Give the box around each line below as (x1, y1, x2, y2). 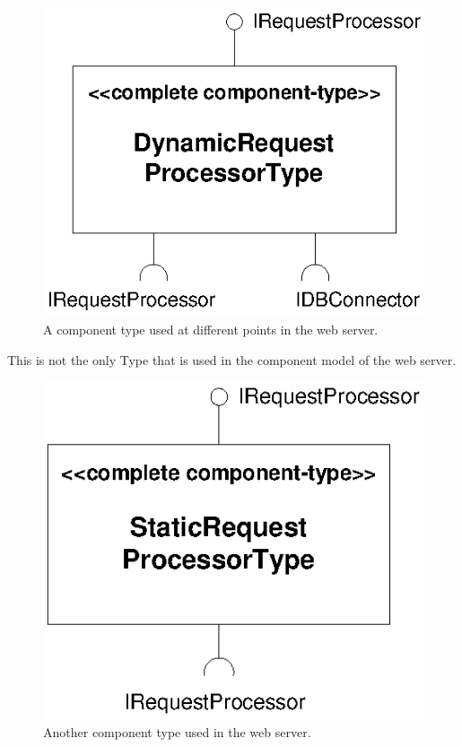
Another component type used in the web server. (43, 723, 311, 742)
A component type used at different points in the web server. (43, 319, 379, 338)
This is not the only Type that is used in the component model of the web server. (7, 350, 457, 369)
